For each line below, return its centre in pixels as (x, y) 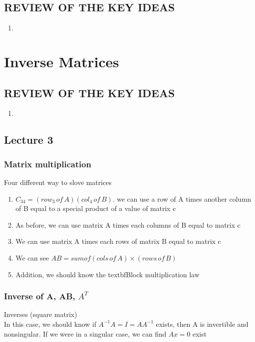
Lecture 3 (29, 140)
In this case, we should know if (50, 324)
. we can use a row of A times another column (182, 198)
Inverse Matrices (62, 61)
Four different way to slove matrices (58, 182)
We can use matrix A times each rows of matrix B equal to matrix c (118, 241)
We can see (32, 257)
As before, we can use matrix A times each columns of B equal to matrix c (128, 224)
